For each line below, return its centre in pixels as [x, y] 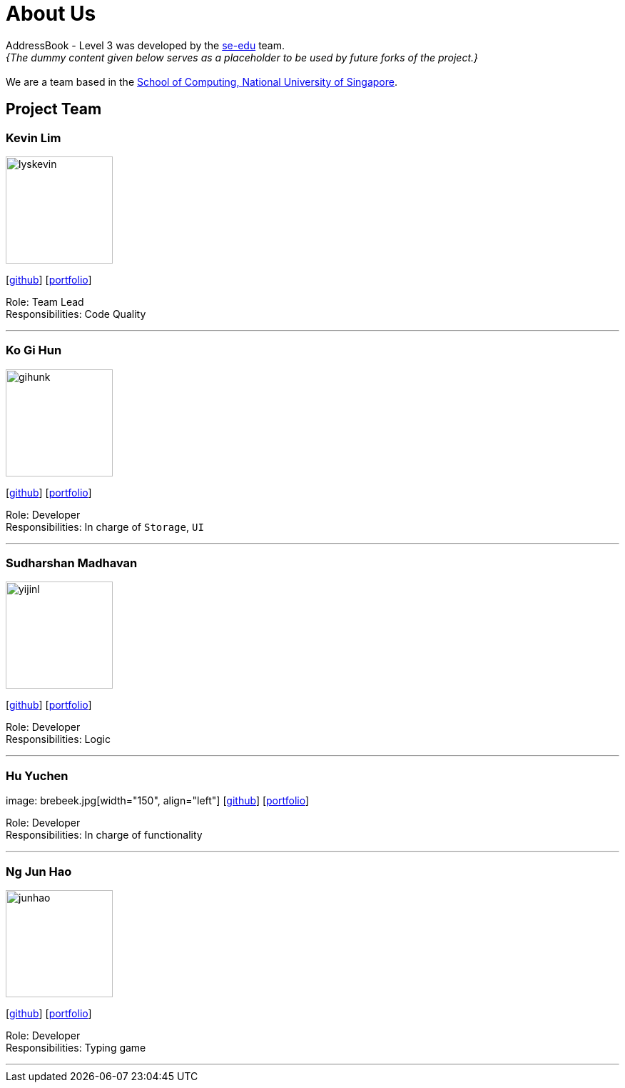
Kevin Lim [34, 138]
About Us [51, 14]
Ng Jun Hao [39, 871]
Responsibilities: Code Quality [76, 314]
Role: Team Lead [45, 301]
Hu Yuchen [37, 775]
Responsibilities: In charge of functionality [104, 835]
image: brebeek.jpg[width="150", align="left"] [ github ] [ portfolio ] [158, 801]
